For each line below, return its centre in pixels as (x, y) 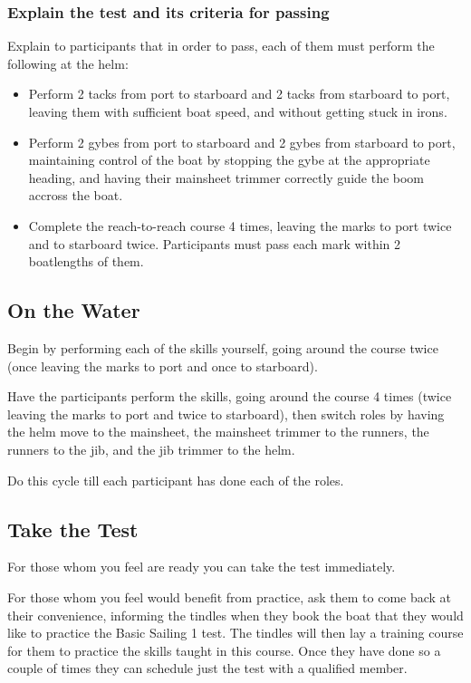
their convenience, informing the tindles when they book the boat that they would (235, 615)
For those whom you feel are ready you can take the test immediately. (202, 567)
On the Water (74, 310)
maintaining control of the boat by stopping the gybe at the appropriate (229, 160)
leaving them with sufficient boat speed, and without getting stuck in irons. (238, 111)
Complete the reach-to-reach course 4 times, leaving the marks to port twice (240, 225)
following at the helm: (68, 63)
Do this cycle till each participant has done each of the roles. (176, 480)
